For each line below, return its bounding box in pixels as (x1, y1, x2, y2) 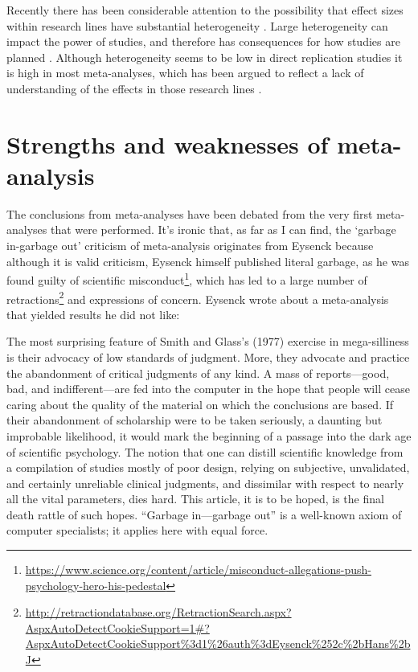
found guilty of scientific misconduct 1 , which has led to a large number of (6, 269, 367, 288)
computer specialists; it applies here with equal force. (6, 522, 268, 539)
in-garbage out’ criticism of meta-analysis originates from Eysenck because (6, 237, 374, 254)
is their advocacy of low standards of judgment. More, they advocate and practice (6, 348, 410, 365)
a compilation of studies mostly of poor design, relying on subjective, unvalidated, (6, 459, 410, 476)
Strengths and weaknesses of (6, 127, 329, 160)
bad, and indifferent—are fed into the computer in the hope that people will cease (6, 380, 410, 397)
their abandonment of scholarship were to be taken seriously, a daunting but (6, 412, 383, 428)
